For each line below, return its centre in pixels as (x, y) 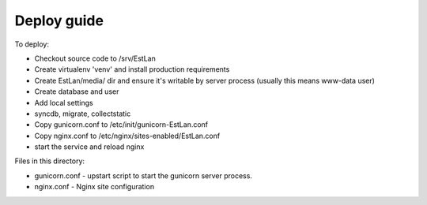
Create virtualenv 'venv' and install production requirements (132, 69)
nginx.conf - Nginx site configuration (94, 187)
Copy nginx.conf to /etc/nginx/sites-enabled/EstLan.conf (127, 136)
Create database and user (77, 91)
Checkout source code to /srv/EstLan (95, 58)
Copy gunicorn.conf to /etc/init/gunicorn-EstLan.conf (121, 125)
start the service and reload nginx (89, 147)
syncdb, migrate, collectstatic (83, 114)
